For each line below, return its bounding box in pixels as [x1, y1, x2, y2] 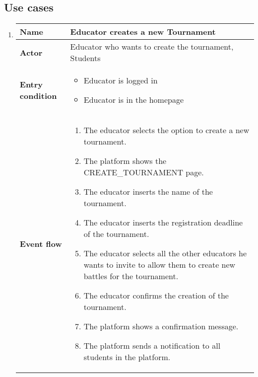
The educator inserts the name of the [83, 186, 213, 198]
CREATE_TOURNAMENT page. [83, 166, 204, 178]
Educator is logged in [83, 75, 158, 86]
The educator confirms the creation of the [83, 290, 229, 302]
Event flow [19, 237, 62, 249]
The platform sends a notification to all [83, 340, 221, 352]
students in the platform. [83, 351, 171, 363]
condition [19, 90, 57, 102]
